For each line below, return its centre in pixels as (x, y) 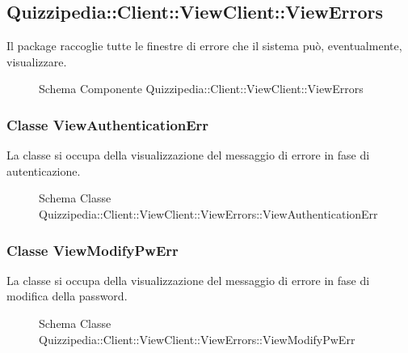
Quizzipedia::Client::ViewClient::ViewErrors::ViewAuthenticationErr (208, 213)
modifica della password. (67, 296)
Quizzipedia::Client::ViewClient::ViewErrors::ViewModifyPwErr (197, 339)
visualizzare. (37, 61)
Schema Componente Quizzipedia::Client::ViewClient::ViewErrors (201, 89)
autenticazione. (44, 170)
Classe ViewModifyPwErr (93, 250)
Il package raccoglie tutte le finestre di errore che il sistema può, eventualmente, (204, 46)
